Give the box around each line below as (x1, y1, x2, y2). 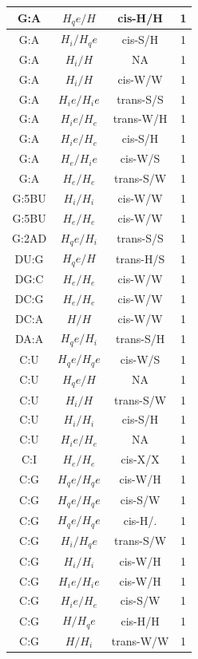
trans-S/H (115, 329, 165, 346)
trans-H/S (115, 250, 165, 266)
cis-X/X (121, 451, 160, 468)
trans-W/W (111, 632, 169, 649)
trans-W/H (113, 110, 168, 127)
